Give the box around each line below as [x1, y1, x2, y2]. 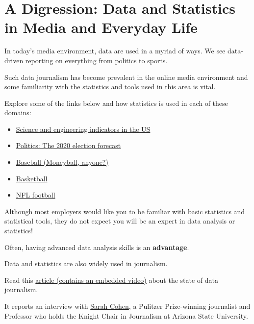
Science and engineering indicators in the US [16, 124, 151, 134]
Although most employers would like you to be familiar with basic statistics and [4, 206, 245, 216]
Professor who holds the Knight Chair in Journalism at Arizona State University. [4, 310, 248, 321]
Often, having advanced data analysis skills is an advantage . [4, 242, 189, 252]
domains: [4, 107, 31, 118]
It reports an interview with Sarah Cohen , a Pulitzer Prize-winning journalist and [4, 301, 251, 311]
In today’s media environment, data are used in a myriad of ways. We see [4, 46, 226, 56]
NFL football [16, 190, 55, 200]
